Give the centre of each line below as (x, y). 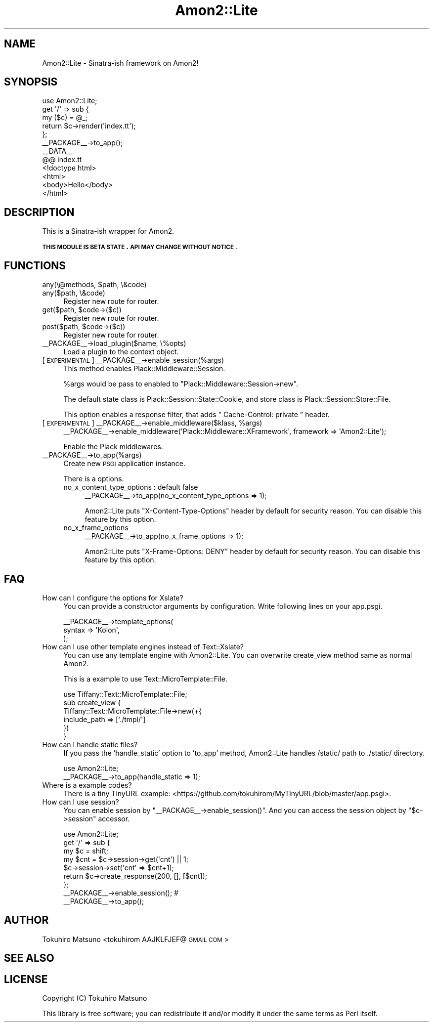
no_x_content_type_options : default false (131, 487)
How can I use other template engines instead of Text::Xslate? (143, 646)
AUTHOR (26, 920)
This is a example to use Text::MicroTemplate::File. (145, 679)
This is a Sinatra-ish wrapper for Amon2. (108, 231)
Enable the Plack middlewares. (113, 447)
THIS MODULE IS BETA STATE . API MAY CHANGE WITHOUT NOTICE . (140, 247)
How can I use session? (81, 802)
